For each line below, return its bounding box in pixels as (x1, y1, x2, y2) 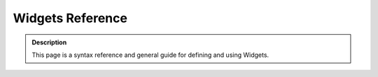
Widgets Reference (13, 10, 127, 26)
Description (31, 38, 67, 46)
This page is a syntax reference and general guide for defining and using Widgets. (31, 51, 269, 59)
